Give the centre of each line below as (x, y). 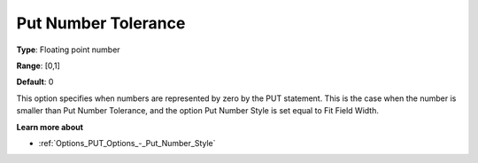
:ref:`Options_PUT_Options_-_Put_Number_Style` (127, 143)
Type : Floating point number (68, 50)
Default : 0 (35, 82)
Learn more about (50, 127)
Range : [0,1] (39, 66)
